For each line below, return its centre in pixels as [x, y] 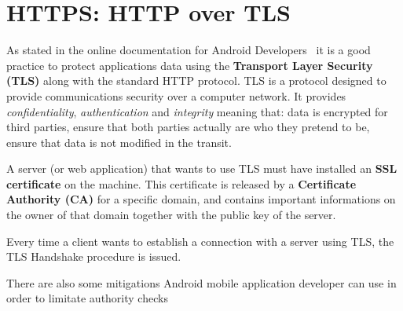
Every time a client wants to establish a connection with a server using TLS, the [200, 241]
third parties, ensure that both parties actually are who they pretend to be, [188, 127]
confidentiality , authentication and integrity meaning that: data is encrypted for [197, 111]
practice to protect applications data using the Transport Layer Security [190, 65]
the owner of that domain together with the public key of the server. [171, 215]
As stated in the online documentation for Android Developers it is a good [189, 50]
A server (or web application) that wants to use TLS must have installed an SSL [202, 168]
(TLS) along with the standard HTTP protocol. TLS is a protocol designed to [196, 80]
